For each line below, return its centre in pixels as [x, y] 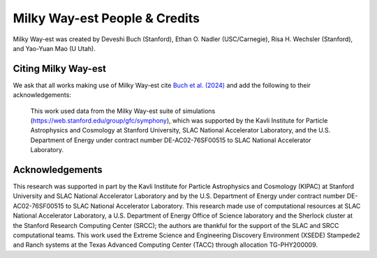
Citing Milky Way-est [59, 69]
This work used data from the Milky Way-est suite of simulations [123, 111]
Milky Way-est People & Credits [106, 18]
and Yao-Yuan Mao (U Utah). [54, 48]
